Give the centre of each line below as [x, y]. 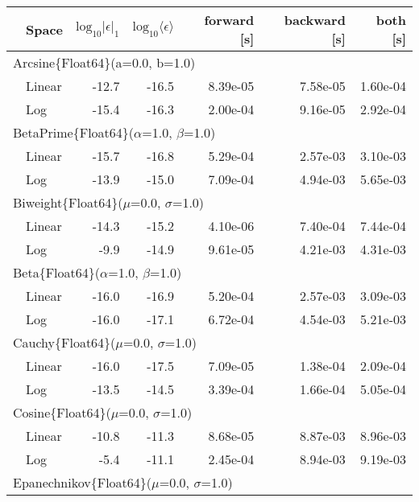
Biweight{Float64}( [68, 202]
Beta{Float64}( [57, 272]
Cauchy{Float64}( [64, 342]
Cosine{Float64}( [62, 412]
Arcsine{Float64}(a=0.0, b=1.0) [104, 62]
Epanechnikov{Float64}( [83, 482]
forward [229, 20]
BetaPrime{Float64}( [74, 132]
